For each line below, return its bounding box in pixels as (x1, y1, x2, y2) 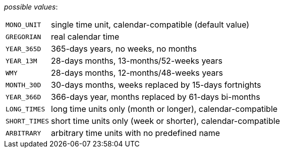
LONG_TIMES (6, 105, 45, 113)
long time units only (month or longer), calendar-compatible (51, 104, 278, 114)
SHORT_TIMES (6, 117, 49, 125)
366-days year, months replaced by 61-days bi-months (51, 92, 260, 102)
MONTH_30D (6, 81, 41, 89)
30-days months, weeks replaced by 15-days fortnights (51, 80, 261, 90)
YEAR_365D (6, 45, 41, 53)
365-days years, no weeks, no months (51, 44, 197, 54)
